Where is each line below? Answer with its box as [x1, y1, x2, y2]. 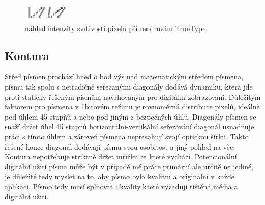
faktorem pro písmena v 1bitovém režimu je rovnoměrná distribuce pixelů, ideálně [5, 101, 260, 112]
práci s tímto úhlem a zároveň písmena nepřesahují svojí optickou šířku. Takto [5, 131, 249, 141]
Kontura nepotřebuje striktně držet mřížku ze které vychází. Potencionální [5, 151, 237, 162]
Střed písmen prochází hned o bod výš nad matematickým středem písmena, [5, 71, 244, 82]
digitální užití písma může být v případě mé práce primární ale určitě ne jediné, [5, 161, 254, 171]
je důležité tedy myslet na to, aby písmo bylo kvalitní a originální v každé [5, 171, 235, 182]
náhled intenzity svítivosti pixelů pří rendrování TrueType [25, 22, 206, 33]
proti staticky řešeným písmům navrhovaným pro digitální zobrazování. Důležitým [5, 91, 261, 102]
